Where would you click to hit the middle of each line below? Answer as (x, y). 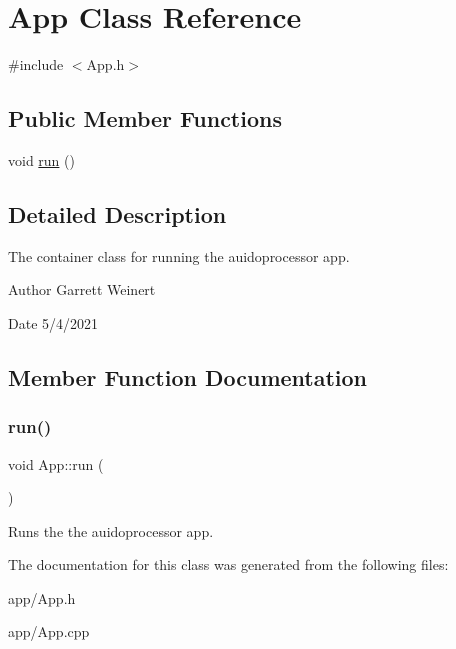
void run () (41, 159)
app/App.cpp (49, 631)
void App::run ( (56, 463)
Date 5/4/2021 (53, 322)
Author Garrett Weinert (82, 289)
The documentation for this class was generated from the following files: (228, 564)
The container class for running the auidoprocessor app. (179, 255)
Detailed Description (117, 213)
